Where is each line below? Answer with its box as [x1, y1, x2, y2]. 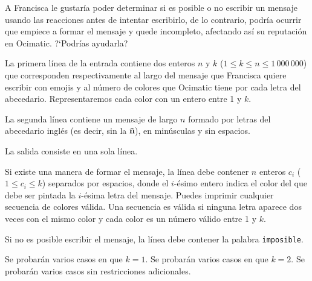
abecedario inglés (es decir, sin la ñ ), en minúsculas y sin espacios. [5, 124, 250, 137]
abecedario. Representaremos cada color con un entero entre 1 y [5, 92, 242, 105]
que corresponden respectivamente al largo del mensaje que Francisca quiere [5, 68, 287, 81]
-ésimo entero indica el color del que [174, 177, 308, 189]
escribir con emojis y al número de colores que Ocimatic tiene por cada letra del [5, 80, 301, 93]
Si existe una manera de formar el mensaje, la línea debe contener [5, 165, 249, 177]
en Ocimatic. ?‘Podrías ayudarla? [5, 36, 128, 49]
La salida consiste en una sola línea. [5, 144, 138, 157]
